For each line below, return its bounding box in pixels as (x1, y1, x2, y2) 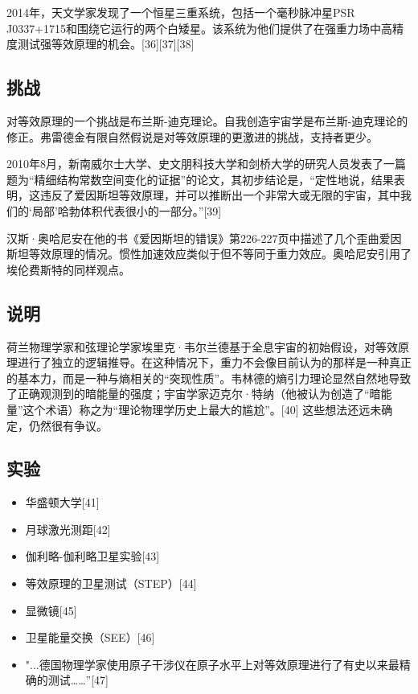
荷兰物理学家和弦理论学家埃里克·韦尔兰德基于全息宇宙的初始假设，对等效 (6, 338, 398, 355)
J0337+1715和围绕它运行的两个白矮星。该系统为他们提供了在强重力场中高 (6, 19, 393, 36)
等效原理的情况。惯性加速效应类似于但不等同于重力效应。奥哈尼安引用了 (28, 245, 412, 262)
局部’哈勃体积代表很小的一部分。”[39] (31, 202, 222, 219)
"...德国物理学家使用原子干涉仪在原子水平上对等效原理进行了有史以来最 (25, 655, 400, 672)
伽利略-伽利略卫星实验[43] (25, 548, 160, 565)
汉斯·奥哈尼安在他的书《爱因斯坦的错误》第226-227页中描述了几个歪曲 (6, 229, 379, 246)
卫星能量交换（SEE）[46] (25, 629, 155, 646)
